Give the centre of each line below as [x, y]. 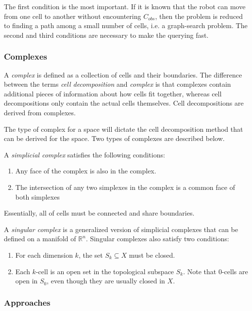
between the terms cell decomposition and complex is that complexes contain [118, 84]
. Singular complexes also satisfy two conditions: [157, 239]
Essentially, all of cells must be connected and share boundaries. [99, 213]
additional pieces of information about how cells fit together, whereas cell [113, 93]
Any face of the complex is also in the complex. [86, 171]
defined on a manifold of [40, 239]
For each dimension [44, 255]
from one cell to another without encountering [73, 16]
